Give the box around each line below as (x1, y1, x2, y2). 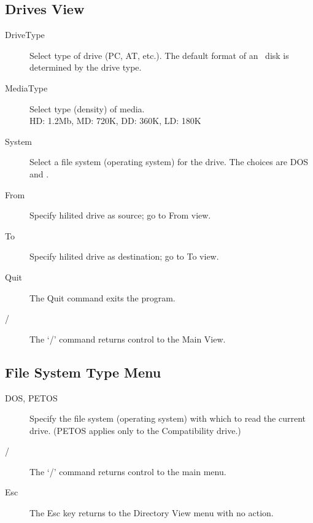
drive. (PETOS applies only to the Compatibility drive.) (29, 424, 241, 436)
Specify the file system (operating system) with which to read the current (29, 412, 306, 425)
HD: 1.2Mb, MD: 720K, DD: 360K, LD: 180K (29, 114, 201, 127)
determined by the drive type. (29, 61, 142, 74)
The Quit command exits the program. (29, 291, 176, 304)
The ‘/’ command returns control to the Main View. (29, 332, 226, 345)
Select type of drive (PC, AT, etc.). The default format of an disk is (29, 48, 289, 61)
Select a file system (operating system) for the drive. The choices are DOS (29, 155, 309, 168)
